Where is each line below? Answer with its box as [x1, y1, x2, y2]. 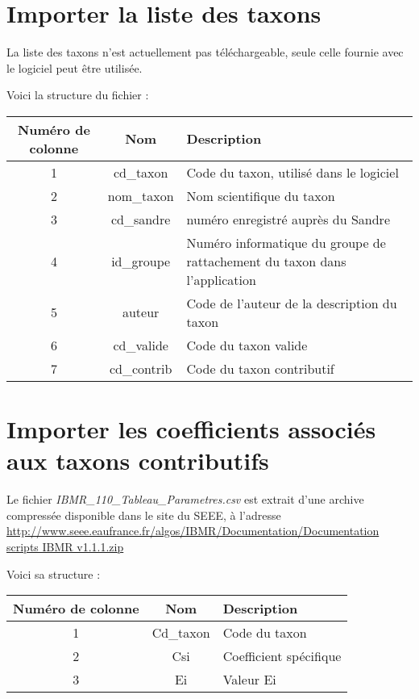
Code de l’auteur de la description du [186, 293, 397, 312]
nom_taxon [107, 186, 174, 205]
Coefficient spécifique [222, 647, 342, 666]
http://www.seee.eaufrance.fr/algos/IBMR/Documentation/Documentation [6, 522, 380, 539]
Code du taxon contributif [186, 358, 334, 378]
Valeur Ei [222, 670, 276, 689]
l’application [186, 270, 256, 289]
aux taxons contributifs [6, 444, 269, 477]
